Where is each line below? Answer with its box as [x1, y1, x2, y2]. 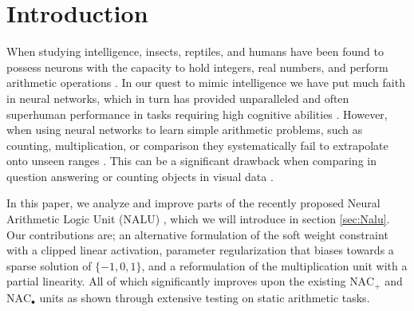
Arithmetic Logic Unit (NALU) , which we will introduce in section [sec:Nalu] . [6, 211, 390, 227]
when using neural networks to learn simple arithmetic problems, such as [6, 121, 363, 138]
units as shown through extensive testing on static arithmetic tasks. [39, 289, 370, 305]
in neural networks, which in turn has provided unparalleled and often [6, 89, 349, 106]
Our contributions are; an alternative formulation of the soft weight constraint [6, 226, 388, 242]
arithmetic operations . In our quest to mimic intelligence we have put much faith [6, 74, 405, 91]
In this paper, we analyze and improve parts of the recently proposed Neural [6, 195, 380, 211]
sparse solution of [6, 257, 92, 274]
